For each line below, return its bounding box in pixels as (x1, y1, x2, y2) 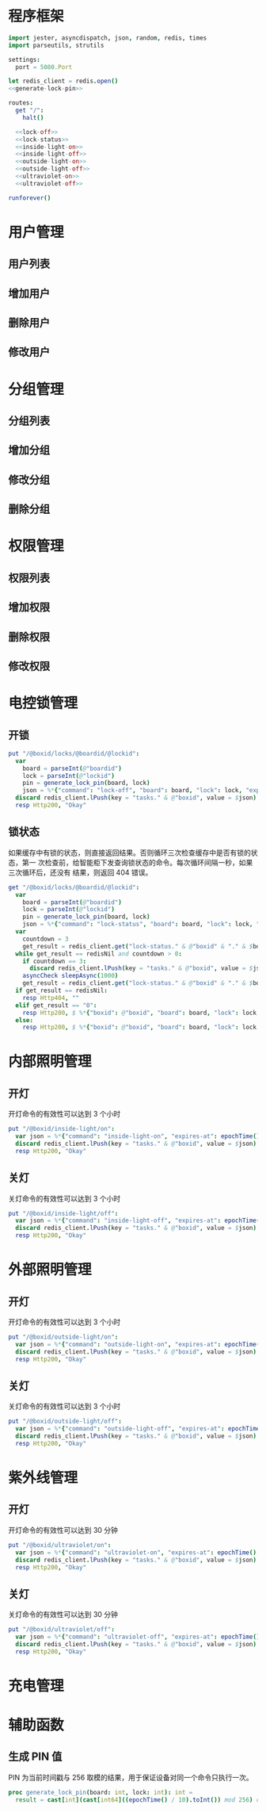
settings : (8, 56, 41, 63)
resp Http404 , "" (22, 994, 80, 1002)
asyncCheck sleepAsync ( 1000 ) (22, 972, 119, 980)
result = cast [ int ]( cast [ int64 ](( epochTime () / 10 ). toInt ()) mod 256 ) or (15, 1795, 264, 1804)
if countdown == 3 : (22, 957, 87, 965)
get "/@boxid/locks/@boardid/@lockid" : (8, 883, 140, 891)
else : (15, 1016, 34, 1024)
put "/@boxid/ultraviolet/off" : (8, 1626, 115, 1634)
